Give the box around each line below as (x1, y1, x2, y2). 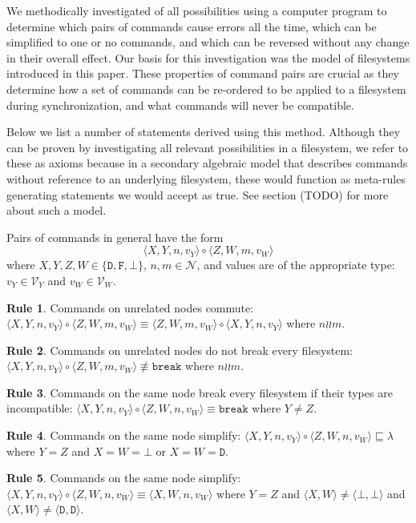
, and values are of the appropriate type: (196, 256, 395, 273)
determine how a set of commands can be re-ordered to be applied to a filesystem (6, 80, 406, 97)
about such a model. (6, 202, 107, 219)
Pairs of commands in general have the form (6, 228, 224, 245)
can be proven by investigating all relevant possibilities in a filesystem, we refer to (6, 139, 409, 155)
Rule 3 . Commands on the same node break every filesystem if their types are (6, 384, 393, 400)
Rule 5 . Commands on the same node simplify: (6, 469, 241, 486)
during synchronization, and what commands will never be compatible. (6, 96, 354, 113)
